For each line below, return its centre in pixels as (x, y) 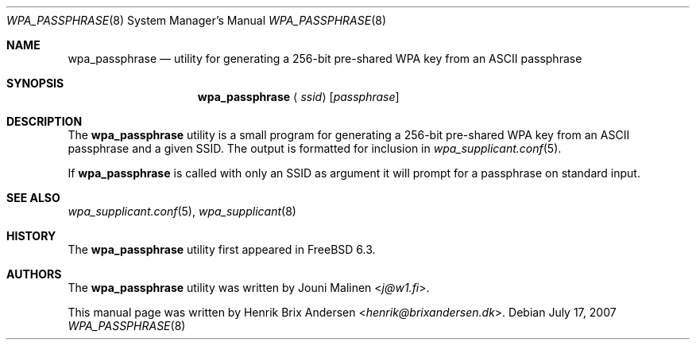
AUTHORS (34, 274)
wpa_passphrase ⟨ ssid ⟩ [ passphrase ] (298, 97)
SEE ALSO (33, 198)
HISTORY (31, 236)
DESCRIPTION (44, 121)
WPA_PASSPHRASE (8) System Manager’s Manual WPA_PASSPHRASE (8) (197, 20)
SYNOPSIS (35, 83)
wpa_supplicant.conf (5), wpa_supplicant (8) (182, 211)
